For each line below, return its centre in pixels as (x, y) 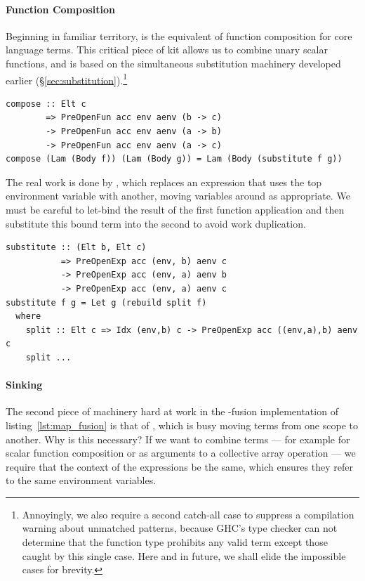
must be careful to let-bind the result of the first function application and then (175, 209)
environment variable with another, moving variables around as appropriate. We (178, 196)
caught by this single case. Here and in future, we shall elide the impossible (184, 555)
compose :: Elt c (46, 104)
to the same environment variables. (81, 480)
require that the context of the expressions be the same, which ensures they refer (179, 466)
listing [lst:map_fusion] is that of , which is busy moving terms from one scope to (182, 425)
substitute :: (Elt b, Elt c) (76, 248)
